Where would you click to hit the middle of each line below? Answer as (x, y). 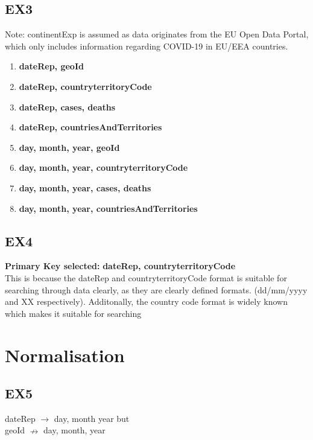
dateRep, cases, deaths (67, 107)
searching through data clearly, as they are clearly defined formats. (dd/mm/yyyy (156, 289)
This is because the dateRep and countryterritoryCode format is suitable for (146, 277)
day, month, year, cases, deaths (85, 187)
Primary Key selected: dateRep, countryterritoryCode (120, 266)
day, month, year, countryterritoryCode (103, 167)
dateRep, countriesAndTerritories (90, 127)
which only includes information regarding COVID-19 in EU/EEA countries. (147, 46)
